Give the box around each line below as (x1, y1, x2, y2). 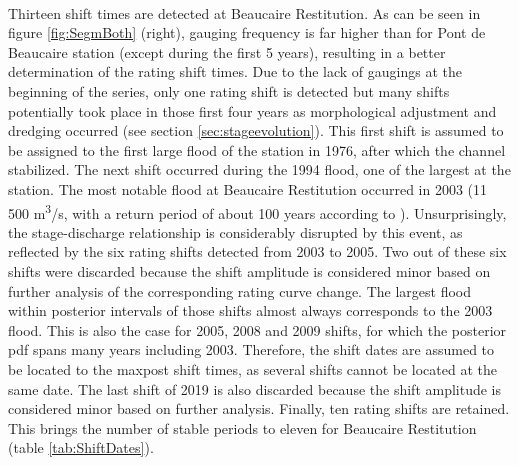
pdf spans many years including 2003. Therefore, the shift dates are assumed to (8, 339, 495, 360)
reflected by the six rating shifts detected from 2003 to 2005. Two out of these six (8, 241, 507, 262)
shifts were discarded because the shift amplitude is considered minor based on (8, 260, 491, 281)
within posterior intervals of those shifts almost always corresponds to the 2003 (8, 300, 493, 321)
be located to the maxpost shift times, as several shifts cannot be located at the (8, 358, 497, 379)
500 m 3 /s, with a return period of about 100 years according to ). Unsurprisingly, (8, 199, 507, 223)
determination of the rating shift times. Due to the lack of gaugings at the (8, 61, 462, 82)
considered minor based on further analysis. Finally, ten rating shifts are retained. (8, 398, 510, 419)
